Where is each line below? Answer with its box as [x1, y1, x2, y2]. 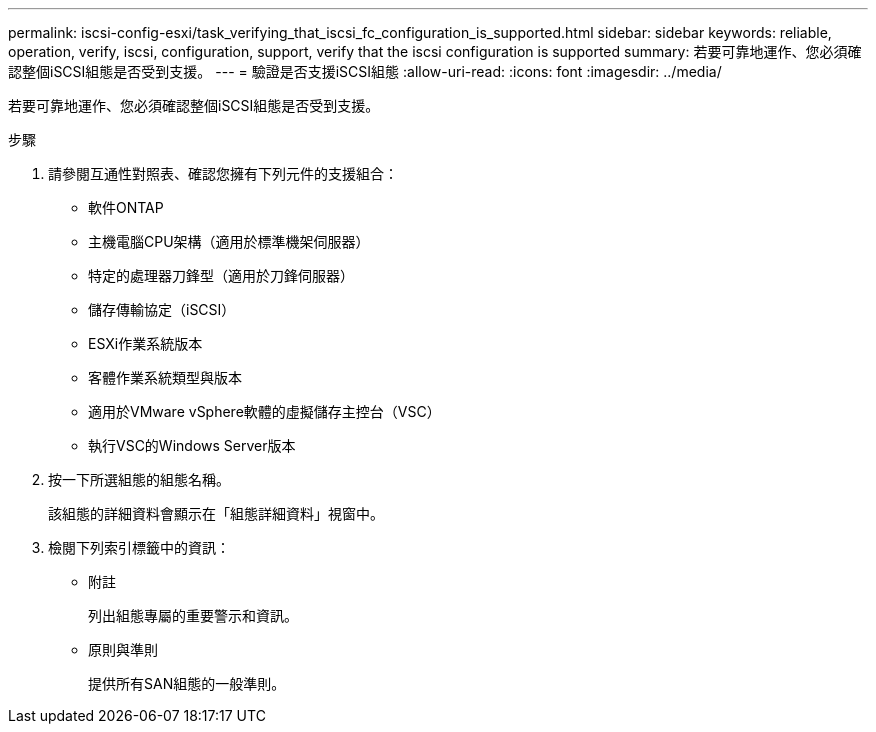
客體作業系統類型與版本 [88, 369, 242, 386]
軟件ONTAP [88, 199, 164, 216]
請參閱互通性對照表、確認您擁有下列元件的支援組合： [48, 165, 398, 182]
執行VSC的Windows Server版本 [88, 437, 296, 454]
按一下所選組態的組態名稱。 [48, 471, 230, 488]
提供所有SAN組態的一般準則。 [88, 675, 286, 692]
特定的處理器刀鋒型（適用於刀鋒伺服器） [88, 267, 354, 284]
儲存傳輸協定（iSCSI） [88, 301, 236, 318]
